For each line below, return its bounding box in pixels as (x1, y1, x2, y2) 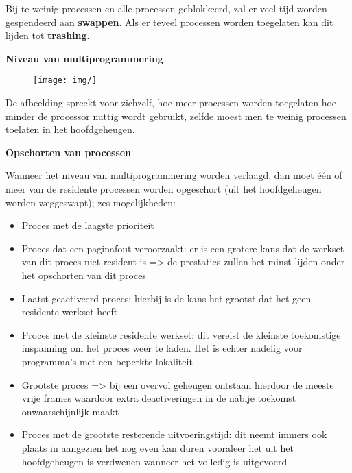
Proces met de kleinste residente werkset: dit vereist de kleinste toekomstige (21, 327, 341, 341)
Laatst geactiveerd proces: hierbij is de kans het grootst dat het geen (21, 291, 312, 305)
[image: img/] (33, 75, 97, 86)
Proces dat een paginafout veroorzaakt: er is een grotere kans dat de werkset (21, 241, 344, 255)
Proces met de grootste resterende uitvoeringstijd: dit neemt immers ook (21, 427, 327, 441)
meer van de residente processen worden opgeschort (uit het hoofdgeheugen (5, 182, 322, 195)
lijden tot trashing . (5, 28, 90, 43)
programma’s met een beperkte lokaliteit (21, 354, 193, 368)
